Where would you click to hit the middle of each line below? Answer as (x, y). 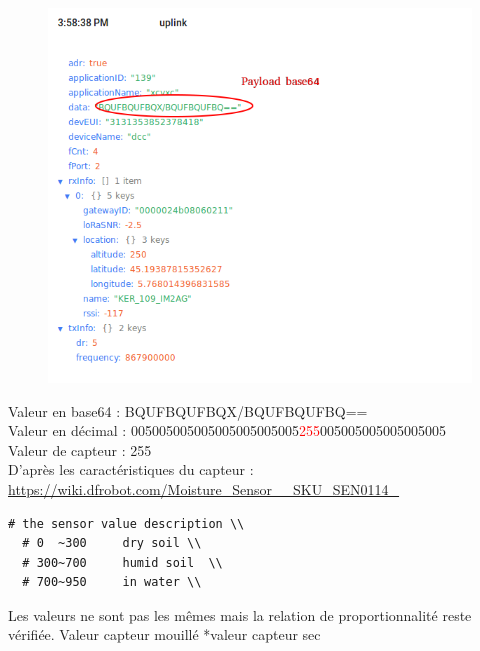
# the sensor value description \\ (126, 523)
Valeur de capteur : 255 (80, 449)
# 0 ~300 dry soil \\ (112, 543)
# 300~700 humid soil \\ (122, 562)
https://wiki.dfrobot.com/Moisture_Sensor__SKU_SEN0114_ (204, 488)
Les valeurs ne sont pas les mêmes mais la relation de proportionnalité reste (240, 614)
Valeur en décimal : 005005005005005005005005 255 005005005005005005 (227, 430)
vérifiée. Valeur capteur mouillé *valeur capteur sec (164, 634)
